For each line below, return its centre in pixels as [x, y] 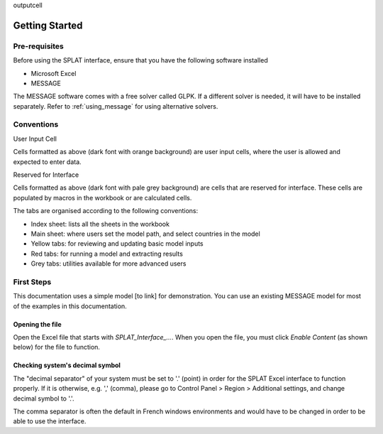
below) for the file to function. [57, 347]
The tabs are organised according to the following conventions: [106, 211]
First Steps [32, 282]
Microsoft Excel [54, 73]
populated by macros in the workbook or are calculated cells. [102, 197]
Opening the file [37, 324]
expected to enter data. [47, 162]
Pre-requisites [38, 46]
